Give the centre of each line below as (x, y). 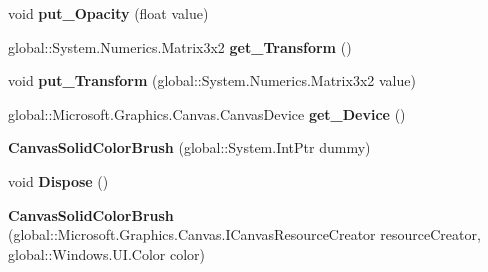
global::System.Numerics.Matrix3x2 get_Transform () (180, 46)
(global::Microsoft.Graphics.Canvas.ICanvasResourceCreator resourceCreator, (244, 234)
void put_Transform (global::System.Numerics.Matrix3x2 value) (212, 80)
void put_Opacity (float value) (108, 13)
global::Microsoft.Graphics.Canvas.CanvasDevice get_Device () (207, 113)
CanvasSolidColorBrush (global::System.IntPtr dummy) (189, 147)
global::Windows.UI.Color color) (106, 253)
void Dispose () (58, 180)
